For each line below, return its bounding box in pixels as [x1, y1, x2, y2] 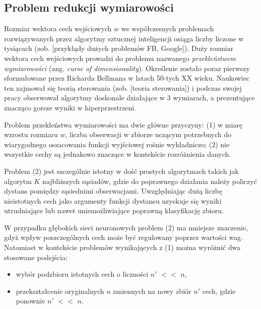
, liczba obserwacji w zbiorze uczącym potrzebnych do [65, 129, 231, 140]
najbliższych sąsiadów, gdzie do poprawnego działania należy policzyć [42, 175, 257, 186]
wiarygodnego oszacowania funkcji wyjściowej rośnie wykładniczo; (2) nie [4, 139, 230, 149]
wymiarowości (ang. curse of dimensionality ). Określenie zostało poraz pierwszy [4, 63, 250, 73]
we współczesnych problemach [121, 23, 214, 34]
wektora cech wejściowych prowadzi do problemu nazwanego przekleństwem [4, 52, 236, 63]
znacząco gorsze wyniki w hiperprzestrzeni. [4, 102, 137, 112]
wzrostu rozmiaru [4, 129, 58, 140]
